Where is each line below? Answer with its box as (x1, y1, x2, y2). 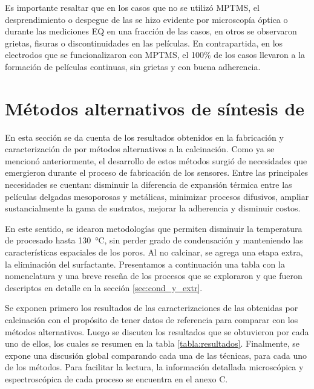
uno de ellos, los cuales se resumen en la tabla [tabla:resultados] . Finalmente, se (5, 337, 299, 350)
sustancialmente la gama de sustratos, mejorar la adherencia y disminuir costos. (5, 202, 301, 214)
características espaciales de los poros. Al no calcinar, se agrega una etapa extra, (5, 246, 303, 259)
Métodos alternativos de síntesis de (5, 95, 305, 120)
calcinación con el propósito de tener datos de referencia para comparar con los (5, 313, 298, 326)
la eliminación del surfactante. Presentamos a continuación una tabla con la (5, 257, 285, 270)
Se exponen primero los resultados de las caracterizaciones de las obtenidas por (5, 301, 298, 314)
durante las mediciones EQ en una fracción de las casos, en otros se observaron (5, 25, 297, 37)
